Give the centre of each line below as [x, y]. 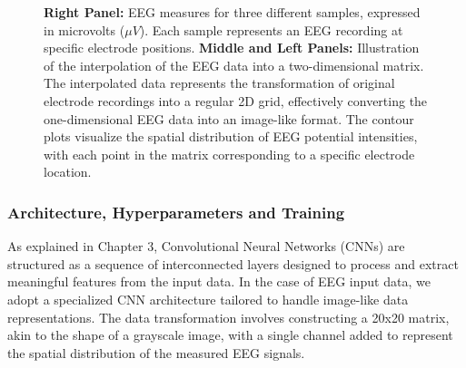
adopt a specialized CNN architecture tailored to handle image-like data [208, 299]
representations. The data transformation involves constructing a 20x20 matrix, [228, 317]
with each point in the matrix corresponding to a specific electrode [229, 154]
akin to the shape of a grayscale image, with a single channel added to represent [230, 335]
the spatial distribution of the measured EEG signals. [156, 352]
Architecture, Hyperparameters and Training [176, 212]
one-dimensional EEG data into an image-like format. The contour [229, 118]
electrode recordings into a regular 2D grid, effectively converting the [236, 100]
